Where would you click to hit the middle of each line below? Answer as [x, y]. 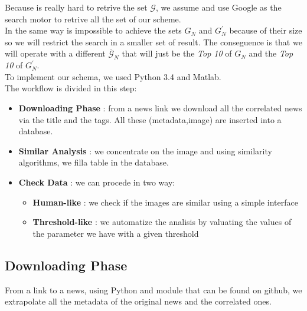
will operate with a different [55, 53]
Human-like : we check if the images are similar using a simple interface [165, 202]
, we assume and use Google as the [218, 7]
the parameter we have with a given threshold [116, 233]
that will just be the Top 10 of [177, 53]
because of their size [266, 30]
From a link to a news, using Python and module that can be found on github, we [153, 290]
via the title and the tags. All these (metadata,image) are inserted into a [150, 119]
